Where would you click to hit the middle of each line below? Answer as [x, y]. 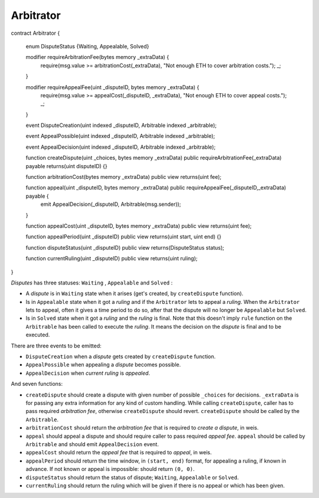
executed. [38, 335]
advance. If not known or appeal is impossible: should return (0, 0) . [110, 469]
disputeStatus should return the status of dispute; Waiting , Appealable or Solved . [132, 477]
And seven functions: [37, 384]
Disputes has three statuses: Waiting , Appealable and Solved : [92, 283]
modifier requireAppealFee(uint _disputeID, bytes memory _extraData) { [113, 87]
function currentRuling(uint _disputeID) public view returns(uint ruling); [112, 258]
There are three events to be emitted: [56, 346]
